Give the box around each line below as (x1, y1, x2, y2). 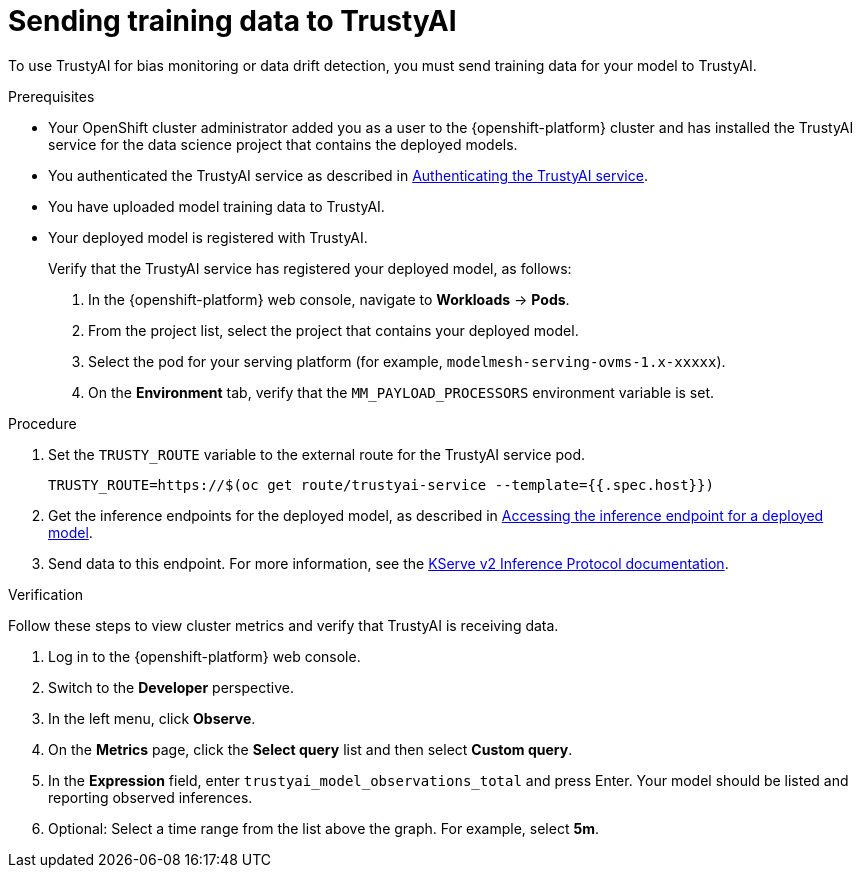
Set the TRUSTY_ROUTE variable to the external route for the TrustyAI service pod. (48, 445, 586, 463)
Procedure (8, 414, 77, 432)
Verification (8, 585, 84, 603)
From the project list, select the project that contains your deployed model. (88, 321, 579, 339)
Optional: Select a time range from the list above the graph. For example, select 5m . (48, 819, 599, 837)
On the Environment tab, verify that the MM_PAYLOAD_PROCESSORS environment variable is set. (88, 383, 715, 401)
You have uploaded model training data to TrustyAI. (48, 197, 385, 215)
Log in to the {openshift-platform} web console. (48, 647, 361, 665)
